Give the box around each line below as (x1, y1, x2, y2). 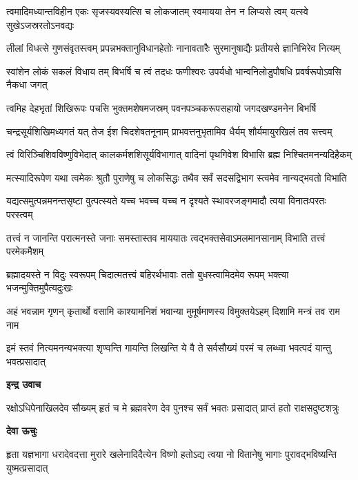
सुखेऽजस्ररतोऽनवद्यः (6, 17, 74, 32)
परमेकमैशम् (6, 244, 44, 258)
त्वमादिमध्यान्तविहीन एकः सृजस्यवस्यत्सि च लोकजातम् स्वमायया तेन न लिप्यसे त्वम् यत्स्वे (6, 4, 308, 18)
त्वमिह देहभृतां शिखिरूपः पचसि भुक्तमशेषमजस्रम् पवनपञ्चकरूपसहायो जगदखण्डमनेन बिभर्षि (6, 100, 317, 115)
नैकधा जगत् (6, 77, 48, 92)
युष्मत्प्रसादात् (6, 460, 48, 474)
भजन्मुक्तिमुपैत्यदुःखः (6, 280, 73, 295)
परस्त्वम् (6, 207, 33, 221)
